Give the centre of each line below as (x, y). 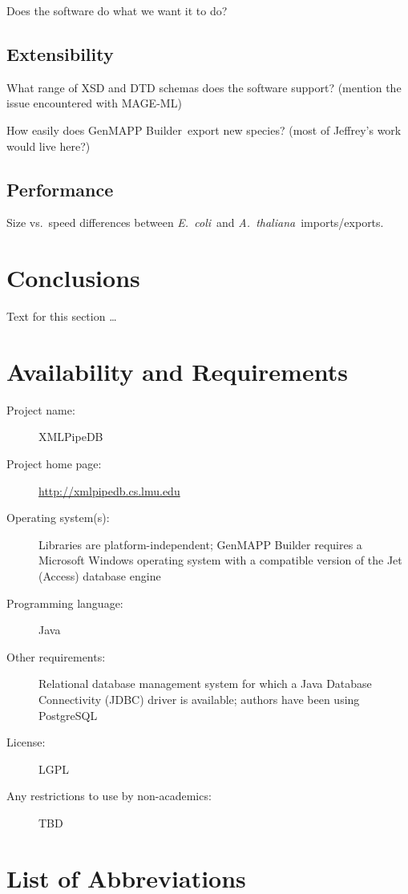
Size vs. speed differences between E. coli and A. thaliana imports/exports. (195, 222)
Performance (60, 189)
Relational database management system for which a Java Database (205, 684)
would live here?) (48, 146)
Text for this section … (62, 316)
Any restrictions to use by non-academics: (109, 796)
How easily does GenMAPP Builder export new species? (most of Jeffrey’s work (204, 129)
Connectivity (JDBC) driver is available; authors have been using (199, 699)
